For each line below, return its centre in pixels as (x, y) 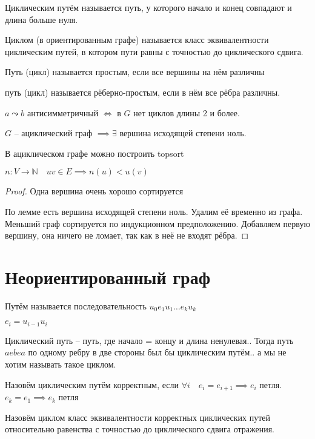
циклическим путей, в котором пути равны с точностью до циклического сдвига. (154, 51)
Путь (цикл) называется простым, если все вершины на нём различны (135, 72)
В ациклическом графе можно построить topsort (94, 153)
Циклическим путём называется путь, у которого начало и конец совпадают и (148, 7)
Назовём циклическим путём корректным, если (92, 384)
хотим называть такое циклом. (61, 364)
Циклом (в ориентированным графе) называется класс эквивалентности (137, 40)
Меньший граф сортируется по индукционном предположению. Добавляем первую (157, 223)
